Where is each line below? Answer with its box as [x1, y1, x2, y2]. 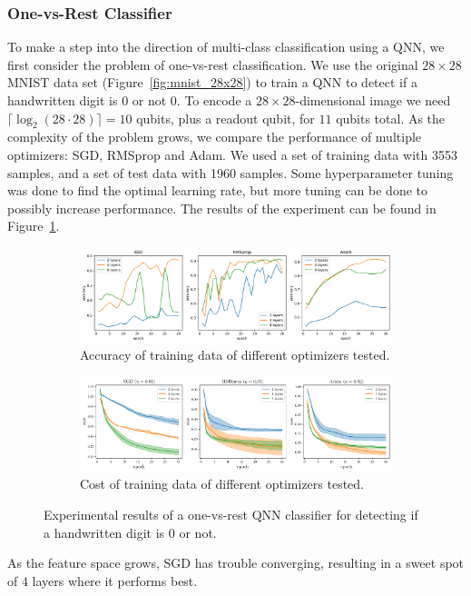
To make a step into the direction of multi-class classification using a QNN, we [7, 37, 445, 56]
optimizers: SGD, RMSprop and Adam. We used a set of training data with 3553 [7, 144, 457, 164]
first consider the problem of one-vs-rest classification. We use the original [7, 55, 418, 74]
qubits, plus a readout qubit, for [136, 108, 315, 127]
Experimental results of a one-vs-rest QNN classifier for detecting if [44, 505, 418, 524]
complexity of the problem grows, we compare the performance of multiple [7, 127, 422, 146]
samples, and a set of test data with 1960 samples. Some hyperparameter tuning [7, 163, 454, 182]
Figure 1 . [7, 216, 60, 235]
